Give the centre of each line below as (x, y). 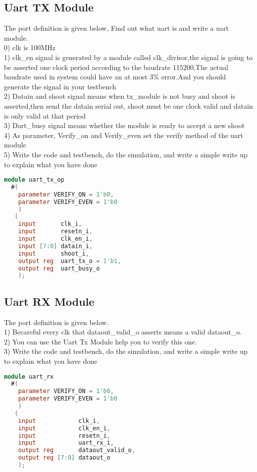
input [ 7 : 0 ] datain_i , (55, 246)
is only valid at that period (45, 115)
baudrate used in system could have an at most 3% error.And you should (115, 77)
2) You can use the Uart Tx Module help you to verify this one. (101, 341)
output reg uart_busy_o (59, 268)
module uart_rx (29, 376)
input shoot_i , (53, 253)
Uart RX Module (49, 301)
